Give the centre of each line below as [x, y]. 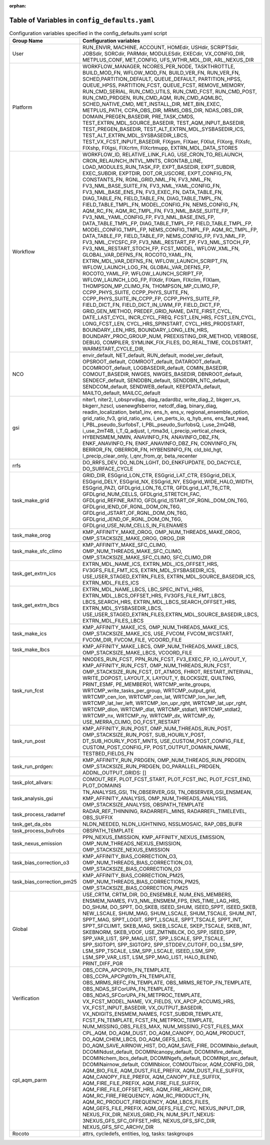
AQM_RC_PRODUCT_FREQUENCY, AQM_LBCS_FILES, [146, 1102]
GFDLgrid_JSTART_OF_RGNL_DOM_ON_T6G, [135, 513]
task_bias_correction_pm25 [44, 882]
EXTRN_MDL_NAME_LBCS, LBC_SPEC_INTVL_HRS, [143, 590]
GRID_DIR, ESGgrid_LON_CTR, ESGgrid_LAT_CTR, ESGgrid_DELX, [159, 475]
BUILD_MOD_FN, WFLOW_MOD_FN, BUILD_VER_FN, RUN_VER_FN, [161, 73]
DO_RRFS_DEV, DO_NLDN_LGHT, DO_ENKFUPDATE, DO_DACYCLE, [162, 463]
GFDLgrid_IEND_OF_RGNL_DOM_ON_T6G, [132, 507]
